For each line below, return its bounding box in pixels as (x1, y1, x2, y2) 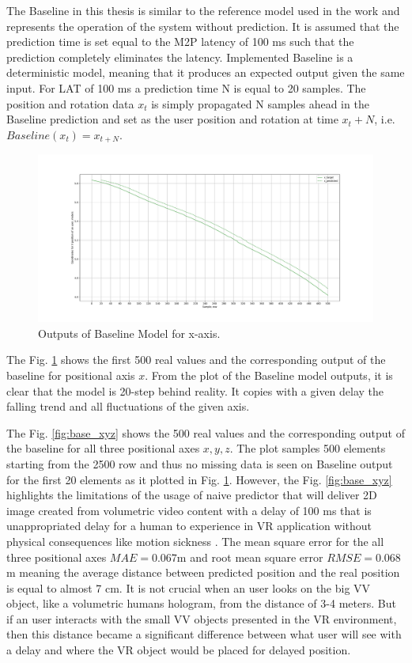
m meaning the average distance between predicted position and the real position (6, 564, 400, 581)
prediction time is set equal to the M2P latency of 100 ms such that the (6, 33, 354, 50)
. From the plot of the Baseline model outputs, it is (145, 366, 393, 383)
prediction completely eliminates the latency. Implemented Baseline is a (6, 48, 353, 65)
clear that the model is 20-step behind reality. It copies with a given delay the (6, 382, 384, 399)
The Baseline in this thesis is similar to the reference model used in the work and (6, 2, 400, 18)
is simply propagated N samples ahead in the (151, 95, 369, 112)
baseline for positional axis (6, 366, 135, 383)
